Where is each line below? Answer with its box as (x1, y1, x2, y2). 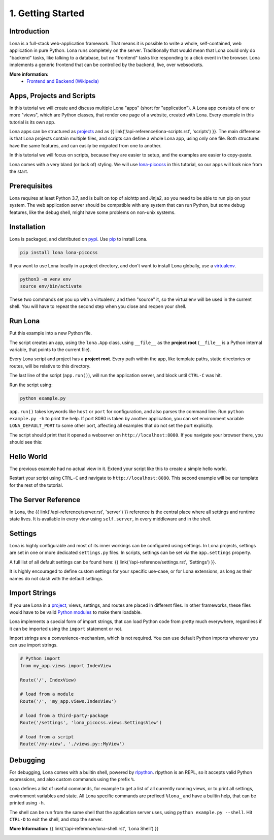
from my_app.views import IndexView (20, 663, 112, 668)
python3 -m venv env (20, 276, 71, 282)
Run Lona (9, 317, 40, 325)
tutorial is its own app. (9, 119, 56, 125)
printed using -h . (9, 800, 45, 806)
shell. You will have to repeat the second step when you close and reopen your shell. (9, 303, 187, 309)
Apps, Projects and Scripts (9, 91, 96, 100)
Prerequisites (9, 181, 53, 190)
